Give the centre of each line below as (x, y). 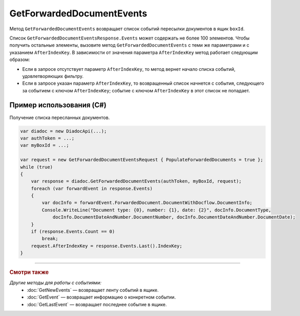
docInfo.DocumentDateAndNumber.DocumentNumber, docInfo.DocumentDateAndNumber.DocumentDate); (174, 217)
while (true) (37, 167)
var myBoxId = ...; (45, 145)
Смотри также (29, 272)
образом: (20, 60)
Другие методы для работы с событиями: (56, 283)
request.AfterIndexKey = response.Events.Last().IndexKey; (107, 246)
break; (50, 239)
